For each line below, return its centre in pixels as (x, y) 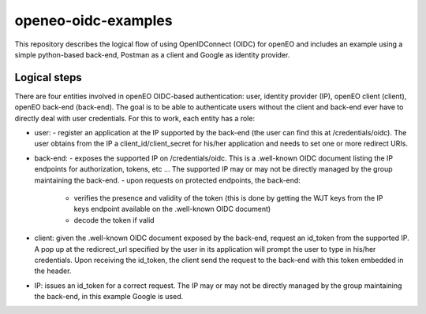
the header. (53, 271)
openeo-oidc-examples (93, 20)
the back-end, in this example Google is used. (109, 297)
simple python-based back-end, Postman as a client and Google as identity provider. (152, 54)
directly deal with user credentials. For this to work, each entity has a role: (135, 118)
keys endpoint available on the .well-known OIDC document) (172, 209)
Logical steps (48, 78)
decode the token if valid (114, 220)
